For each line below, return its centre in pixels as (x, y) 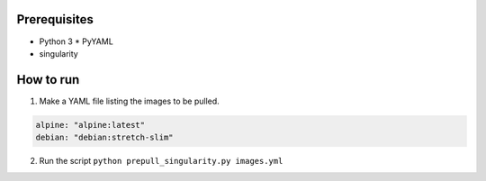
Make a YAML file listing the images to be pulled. (129, 101)
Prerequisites (55, 19)
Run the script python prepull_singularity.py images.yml (161, 161)
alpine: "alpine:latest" (90, 125)
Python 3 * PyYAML (76, 41)
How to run (48, 80)
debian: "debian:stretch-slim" (105, 138)
